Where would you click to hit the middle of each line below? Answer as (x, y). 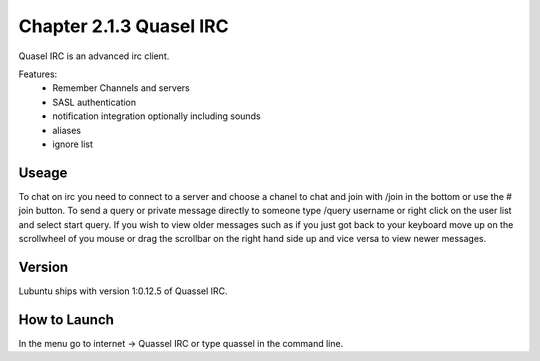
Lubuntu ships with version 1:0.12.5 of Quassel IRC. (123, 291)
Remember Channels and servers (121, 88)
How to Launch (66, 319)
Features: (38, 74)
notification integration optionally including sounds (156, 116)
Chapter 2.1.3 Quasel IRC (123, 26)
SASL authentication (94, 102)
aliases (67, 130)
